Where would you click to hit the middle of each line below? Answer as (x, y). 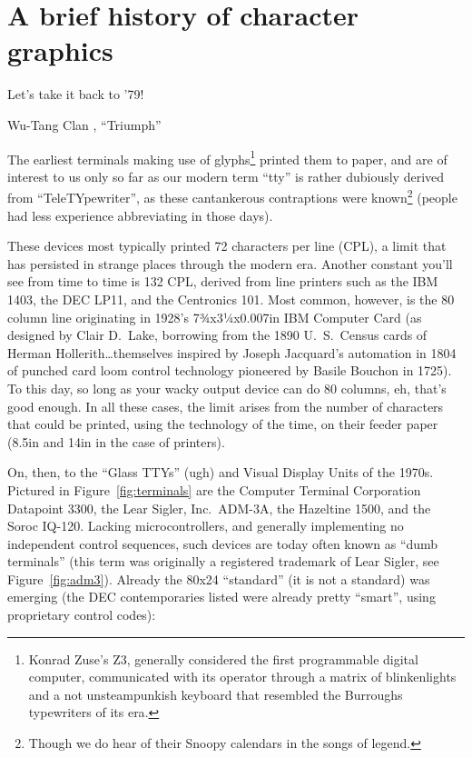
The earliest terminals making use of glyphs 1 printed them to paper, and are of (227, 157)
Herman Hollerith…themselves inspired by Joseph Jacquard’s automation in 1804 (232, 352)
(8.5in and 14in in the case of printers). (116, 441)
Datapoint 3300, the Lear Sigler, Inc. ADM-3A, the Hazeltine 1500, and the (219, 508)
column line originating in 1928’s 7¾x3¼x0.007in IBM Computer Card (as (215, 317)
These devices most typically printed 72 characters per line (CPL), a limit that (227, 246)
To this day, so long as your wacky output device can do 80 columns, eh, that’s (227, 388)
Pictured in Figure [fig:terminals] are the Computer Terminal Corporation (214, 489)
